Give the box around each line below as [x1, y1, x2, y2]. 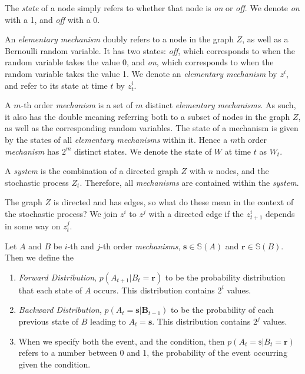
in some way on [5, 220, 61, 232]
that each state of [18, 283, 82, 296]
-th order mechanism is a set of [21, 99, 133, 111]
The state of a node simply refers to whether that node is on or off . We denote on [5, 2, 300, 14]
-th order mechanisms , [100, 239, 181, 252]
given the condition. [18, 358, 91, 370]
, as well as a [242, 33, 289, 45]
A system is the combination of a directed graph [5, 165, 178, 177]
